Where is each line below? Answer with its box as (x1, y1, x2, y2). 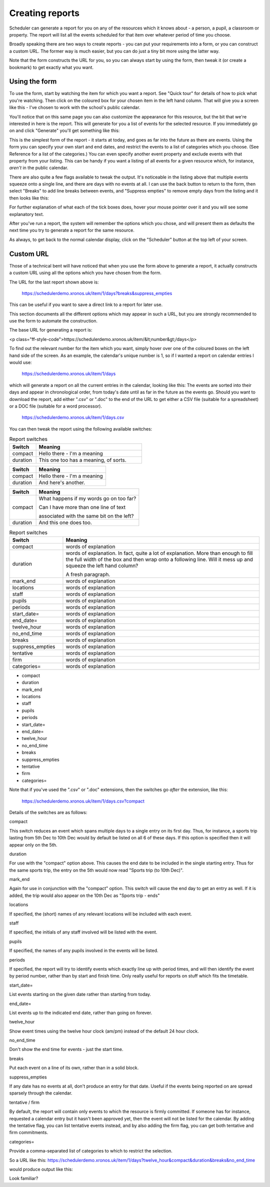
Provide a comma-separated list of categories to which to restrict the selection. (9, 1148, 172, 1154)
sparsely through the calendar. (9, 1090, 72, 1096)
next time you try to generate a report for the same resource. (9, 227, 135, 233)
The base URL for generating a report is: (9, 327, 92, 333)
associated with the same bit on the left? (38, 512, 134, 519)
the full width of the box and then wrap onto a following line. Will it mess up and (65, 555, 253, 562)
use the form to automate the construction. (9, 318, 97, 324)
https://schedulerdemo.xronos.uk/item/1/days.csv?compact (21, 798, 145, 804)
